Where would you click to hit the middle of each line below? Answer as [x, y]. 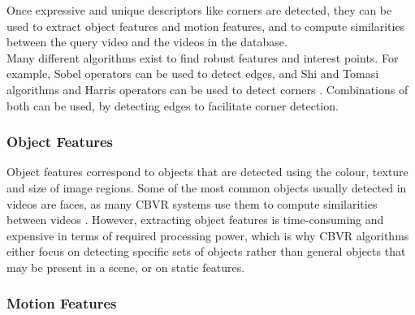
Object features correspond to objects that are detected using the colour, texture [207, 172]
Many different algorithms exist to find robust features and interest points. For [203, 57]
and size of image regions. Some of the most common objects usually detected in [207, 187]
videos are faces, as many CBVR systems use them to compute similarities [192, 203]
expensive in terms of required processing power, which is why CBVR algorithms [208, 235]
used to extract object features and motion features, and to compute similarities [206, 26]
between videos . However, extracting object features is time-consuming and [195, 220]
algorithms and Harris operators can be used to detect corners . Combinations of [207, 89]
